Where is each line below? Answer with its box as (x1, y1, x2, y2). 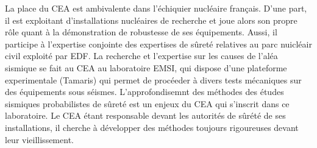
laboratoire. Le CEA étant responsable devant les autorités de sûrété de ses (5, 109, 286, 122)
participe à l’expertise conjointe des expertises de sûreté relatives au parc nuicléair (5, 37, 312, 50)
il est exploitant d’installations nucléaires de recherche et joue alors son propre (5, 13, 297, 26)
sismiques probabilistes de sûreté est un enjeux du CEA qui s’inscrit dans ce (5, 97, 290, 110)
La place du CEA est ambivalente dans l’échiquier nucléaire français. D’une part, (5, 2, 307, 14)
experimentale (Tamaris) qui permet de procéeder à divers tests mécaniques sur (5, 73, 302, 86)
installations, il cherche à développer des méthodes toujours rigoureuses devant (5, 121, 299, 133)
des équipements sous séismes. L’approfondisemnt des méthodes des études (5, 85, 284, 98)
